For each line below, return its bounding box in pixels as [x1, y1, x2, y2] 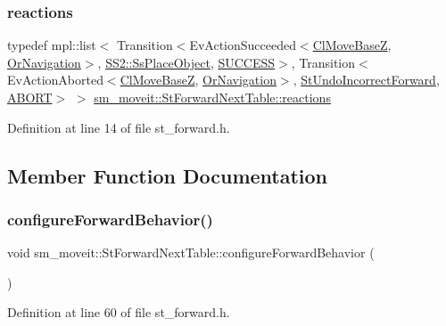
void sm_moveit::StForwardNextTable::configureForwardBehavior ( [7, 243, 375, 262]
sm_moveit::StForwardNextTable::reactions [94, 88, 331, 106]
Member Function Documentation [7, 161, 328, 189]
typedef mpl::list [7, 36, 96, 54]
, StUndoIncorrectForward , [293, 70, 440, 89]
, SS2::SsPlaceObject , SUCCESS [97, 53, 276, 71]
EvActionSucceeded [189, 36, 296, 54]
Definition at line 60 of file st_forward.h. [7, 303, 230, 322]
